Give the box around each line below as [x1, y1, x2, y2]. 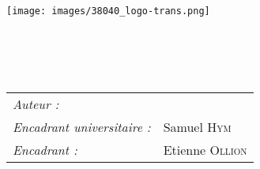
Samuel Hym [163, 118, 232, 137]
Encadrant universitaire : [13, 118, 151, 137]
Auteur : [13, 95, 59, 114]
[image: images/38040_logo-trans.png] [6, 6, 210, 17]
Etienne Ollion [163, 141, 247, 160]
